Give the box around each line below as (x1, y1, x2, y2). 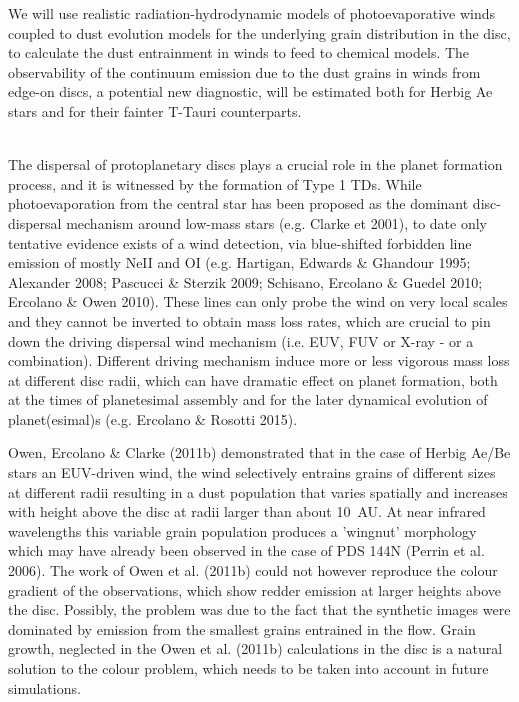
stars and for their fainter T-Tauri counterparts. (8, 100, 302, 121)
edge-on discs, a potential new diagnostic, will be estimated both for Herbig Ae (8, 81, 493, 102)
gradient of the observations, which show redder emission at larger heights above (8, 579, 502, 600)
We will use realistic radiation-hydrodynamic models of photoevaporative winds (8, 3, 496, 23)
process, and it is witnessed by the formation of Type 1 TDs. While (8, 173, 422, 194)
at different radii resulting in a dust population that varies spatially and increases (8, 481, 508, 502)
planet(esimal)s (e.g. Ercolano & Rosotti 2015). (8, 408, 298, 429)
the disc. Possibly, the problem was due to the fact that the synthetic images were (8, 599, 511, 620)
